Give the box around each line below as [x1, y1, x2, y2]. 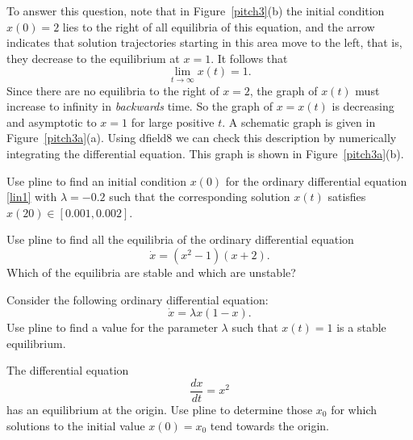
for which [331, 400, 378, 417]
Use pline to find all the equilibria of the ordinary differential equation [6, 231, 354, 248]
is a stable [336, 319, 386, 336]
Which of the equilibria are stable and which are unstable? [6, 263, 296, 280]
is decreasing [332, 98, 394, 115]
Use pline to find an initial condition [6, 172, 186, 189]
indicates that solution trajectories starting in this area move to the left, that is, [6, 34, 403, 51]
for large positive [131, 113, 215, 130]
